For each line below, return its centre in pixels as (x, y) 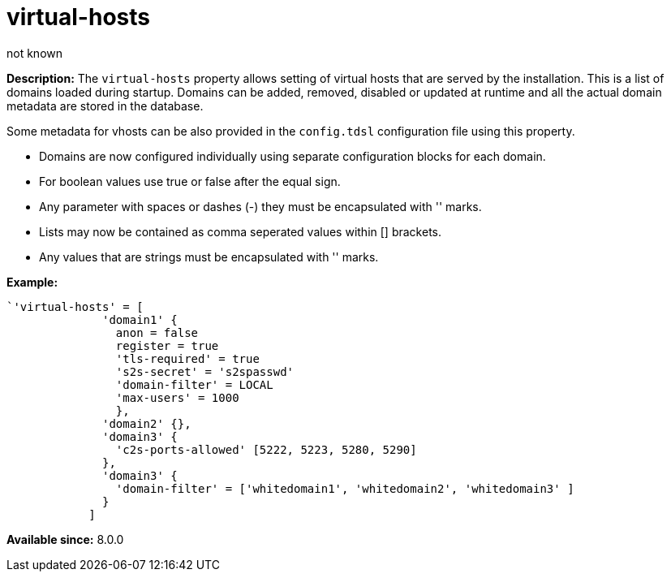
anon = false (157, 332)
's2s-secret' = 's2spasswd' (205, 371)
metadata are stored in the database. (105, 106)
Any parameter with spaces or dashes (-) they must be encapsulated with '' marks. (260, 206)
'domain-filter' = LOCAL (194, 384)
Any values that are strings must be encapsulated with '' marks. (209, 257)
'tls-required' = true (187, 358)
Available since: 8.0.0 (65, 539)
